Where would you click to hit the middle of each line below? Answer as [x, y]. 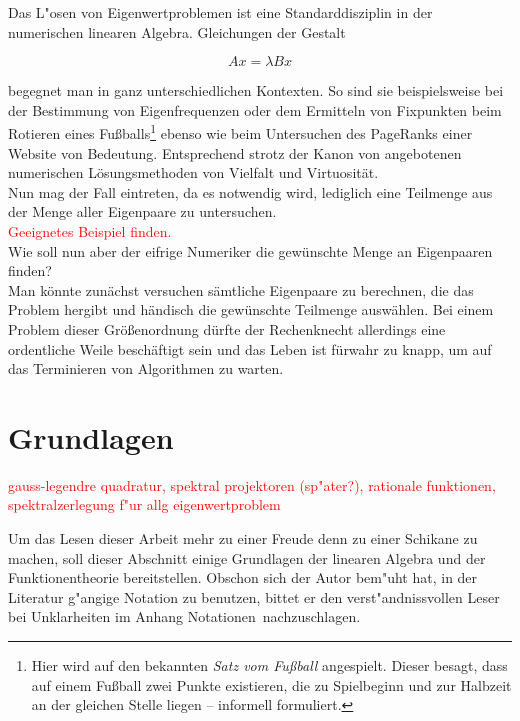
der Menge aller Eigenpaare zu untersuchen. [142, 211]
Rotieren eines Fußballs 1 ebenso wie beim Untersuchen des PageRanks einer [240, 132]
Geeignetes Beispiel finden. [90, 231]
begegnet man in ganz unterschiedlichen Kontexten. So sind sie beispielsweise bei [256, 90]
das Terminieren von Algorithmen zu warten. [146, 368]
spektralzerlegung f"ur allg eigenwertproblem [144, 504]
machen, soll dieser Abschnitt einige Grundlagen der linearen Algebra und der [247, 557]
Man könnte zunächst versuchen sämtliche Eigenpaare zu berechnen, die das [241, 289]
